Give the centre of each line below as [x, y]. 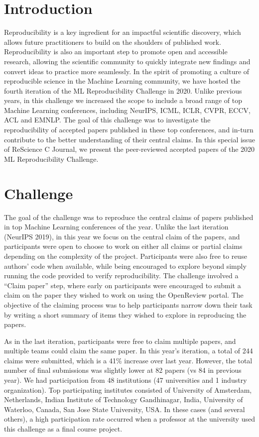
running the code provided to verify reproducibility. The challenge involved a [121, 275]
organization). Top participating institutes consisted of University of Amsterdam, [128, 389]
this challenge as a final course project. [63, 429]
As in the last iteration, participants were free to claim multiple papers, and [120, 341]
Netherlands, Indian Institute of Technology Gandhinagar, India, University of [124, 399]
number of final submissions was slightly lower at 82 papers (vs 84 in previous [123, 370]
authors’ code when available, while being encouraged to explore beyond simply [125, 266]
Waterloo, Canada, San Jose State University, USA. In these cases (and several [125, 409]
